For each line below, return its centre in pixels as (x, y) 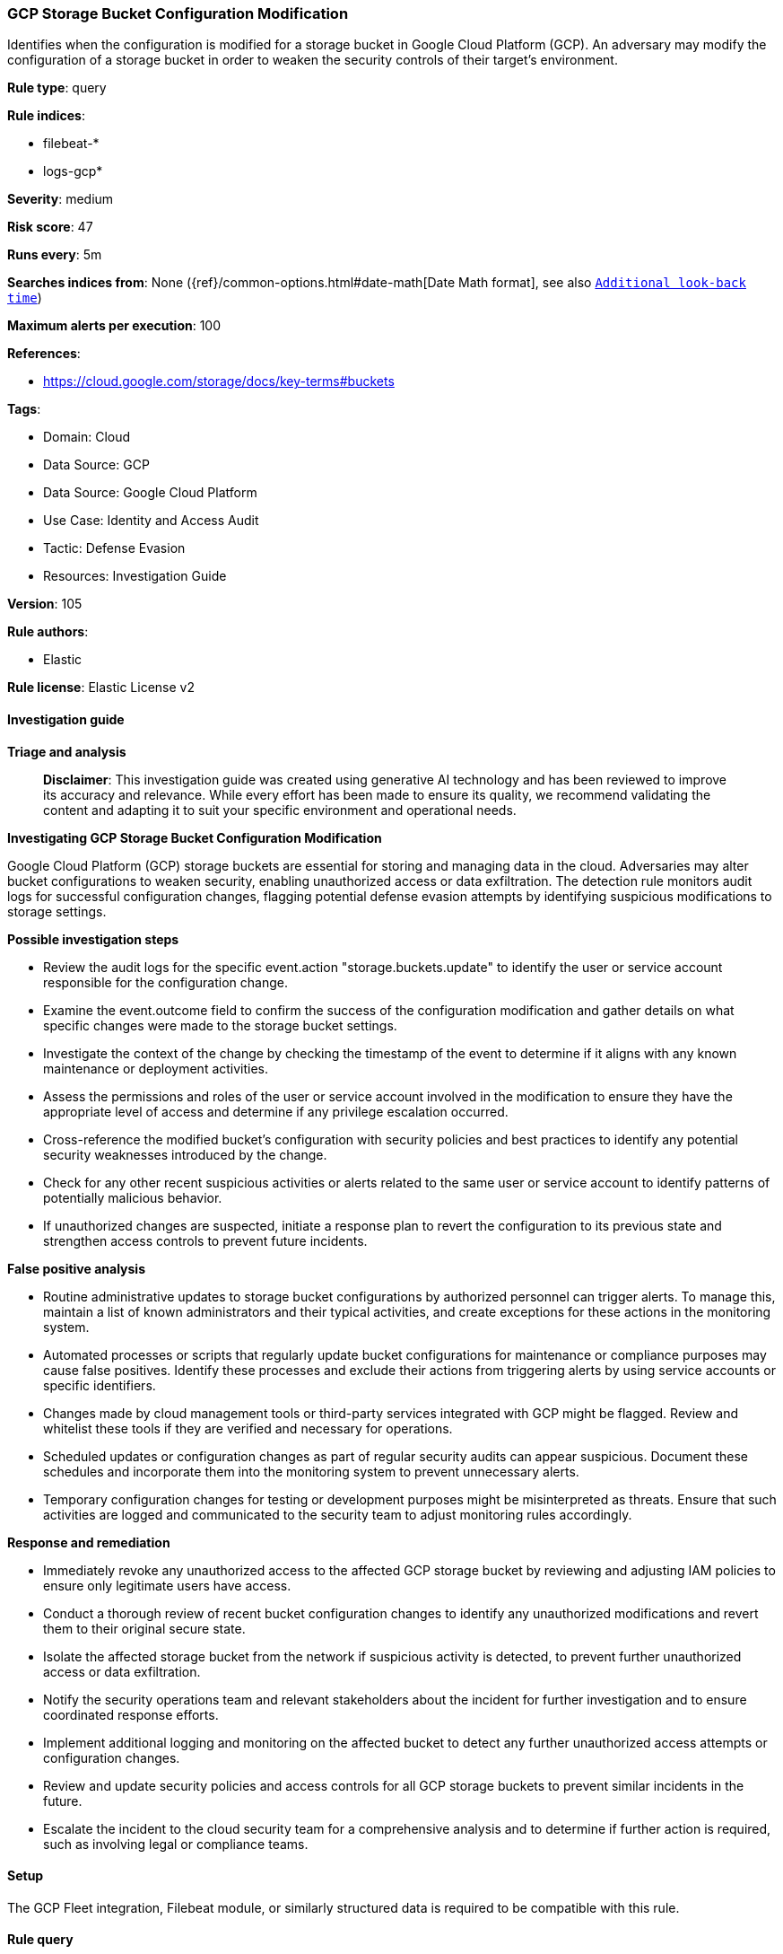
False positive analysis (76, 1268)
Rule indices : (46, 116)
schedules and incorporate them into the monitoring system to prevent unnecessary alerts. (311, 1471)
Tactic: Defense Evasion (114, 548)
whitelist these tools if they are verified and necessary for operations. (248, 1428)
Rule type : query (57, 88)
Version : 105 (45, 604)
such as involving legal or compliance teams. (176, 1844)
